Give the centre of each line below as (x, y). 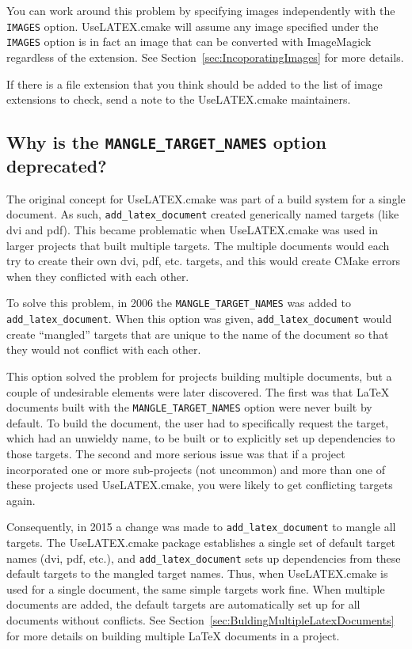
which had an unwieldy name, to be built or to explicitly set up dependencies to (201, 438)
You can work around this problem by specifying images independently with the (201, 10)
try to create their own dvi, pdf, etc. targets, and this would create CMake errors (204, 261)
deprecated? (57, 166)
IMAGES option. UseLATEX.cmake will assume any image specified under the (193, 26)
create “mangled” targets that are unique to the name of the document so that (198, 334)
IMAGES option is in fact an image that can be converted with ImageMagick (189, 42)
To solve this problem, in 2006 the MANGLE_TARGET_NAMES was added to (179, 303)
